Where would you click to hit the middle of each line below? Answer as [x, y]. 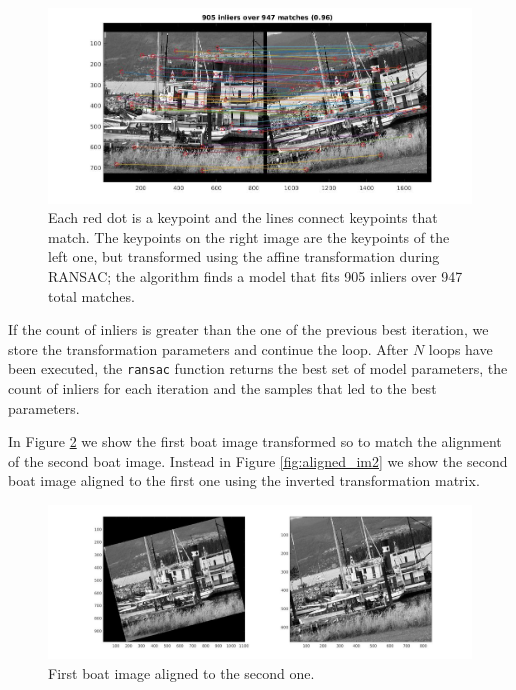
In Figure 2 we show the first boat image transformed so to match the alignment [255, 441]
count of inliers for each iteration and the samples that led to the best [222, 388]
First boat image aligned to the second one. [181, 672]
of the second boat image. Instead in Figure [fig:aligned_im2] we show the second [258, 460]
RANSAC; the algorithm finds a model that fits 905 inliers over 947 [255, 276]
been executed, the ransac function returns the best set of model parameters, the [258, 368]
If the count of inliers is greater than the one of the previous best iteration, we [248, 329]
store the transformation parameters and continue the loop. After [208, 348]
